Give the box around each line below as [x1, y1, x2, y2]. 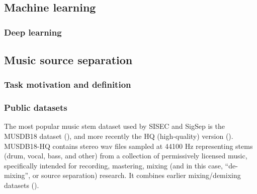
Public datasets [4, 101, 67, 114]
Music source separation [4, 52, 133, 68]
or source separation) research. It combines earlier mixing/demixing [32, 170, 241, 180]
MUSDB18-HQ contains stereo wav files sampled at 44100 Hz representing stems [4, 140, 253, 151]
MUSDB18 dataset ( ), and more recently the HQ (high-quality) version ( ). [4, 131, 233, 141]
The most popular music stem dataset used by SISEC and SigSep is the [4, 121, 225, 131]
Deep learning [4, 26, 62, 38]
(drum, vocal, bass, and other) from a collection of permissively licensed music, [4, 150, 247, 161]
